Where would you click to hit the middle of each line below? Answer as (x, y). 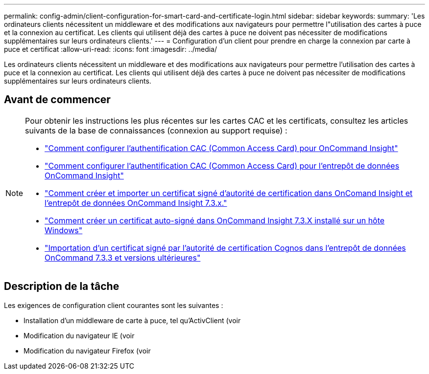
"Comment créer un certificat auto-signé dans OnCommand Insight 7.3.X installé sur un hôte (215, 220)
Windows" (64, 230)
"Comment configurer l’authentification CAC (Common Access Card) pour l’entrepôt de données (222, 165)
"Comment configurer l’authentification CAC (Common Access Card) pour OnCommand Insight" (221, 148)
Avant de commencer (57, 100)
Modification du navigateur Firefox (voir (87, 351)
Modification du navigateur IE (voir (79, 335)
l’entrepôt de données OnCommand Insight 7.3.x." (136, 203)
